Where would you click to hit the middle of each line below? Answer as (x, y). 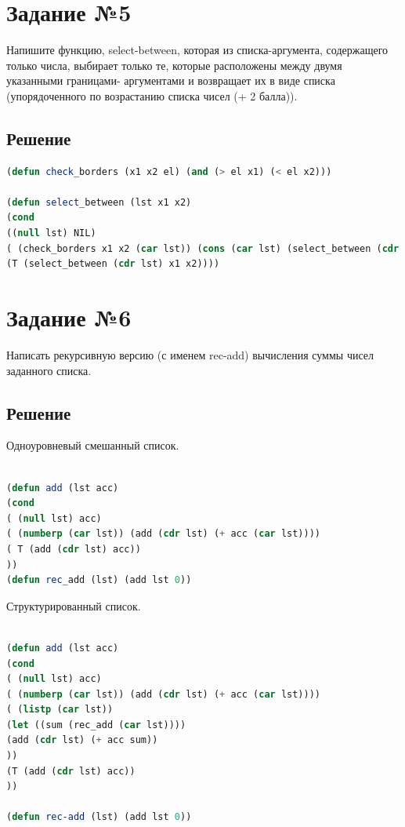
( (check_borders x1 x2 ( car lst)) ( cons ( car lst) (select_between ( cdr (203, 248)
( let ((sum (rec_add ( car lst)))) (96, 725)
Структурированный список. (74, 605)
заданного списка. (49, 370)
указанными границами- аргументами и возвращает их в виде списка (171, 80)
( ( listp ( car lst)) (60, 710)
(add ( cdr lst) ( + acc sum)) (82, 740)
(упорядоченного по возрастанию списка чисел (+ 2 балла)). (152, 95)
